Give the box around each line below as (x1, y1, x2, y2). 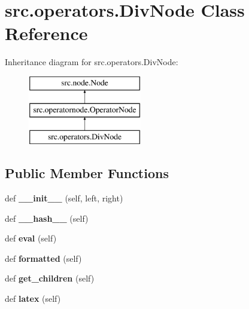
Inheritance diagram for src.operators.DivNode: (5, 56, 178, 68)
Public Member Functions (5, 164, 169, 182)
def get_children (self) (5, 272, 95, 284)
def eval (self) (5, 232, 57, 244)
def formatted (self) (5, 252, 82, 264)
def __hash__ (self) (5, 212, 89, 224)
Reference (5, 21, 88, 45)
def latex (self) (5, 292, 61, 305)
